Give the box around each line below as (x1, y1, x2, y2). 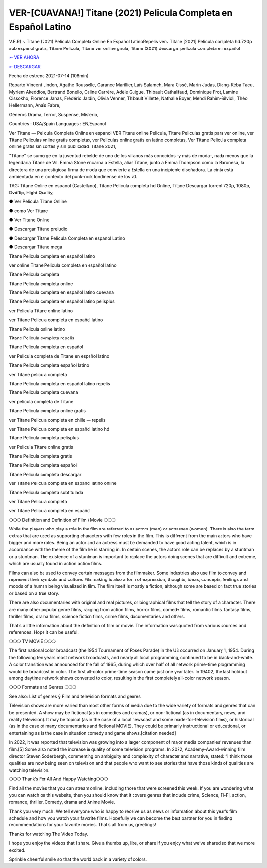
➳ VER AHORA (9, 54, 40, 60)
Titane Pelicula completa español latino (9, 362, 89, 368)
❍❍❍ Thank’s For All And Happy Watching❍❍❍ (9, 776, 108, 782)
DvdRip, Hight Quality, (9, 190, 54, 195)
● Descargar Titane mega (9, 244, 63, 250)
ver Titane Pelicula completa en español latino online (9, 481, 117, 486)
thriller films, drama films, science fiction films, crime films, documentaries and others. (9, 613, 185, 619)
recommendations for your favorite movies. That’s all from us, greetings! (9, 822, 156, 828)
